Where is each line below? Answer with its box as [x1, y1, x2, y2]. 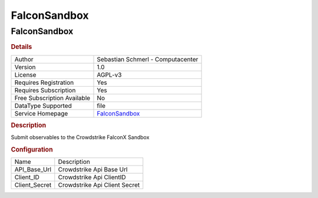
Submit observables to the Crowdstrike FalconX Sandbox [11, 134, 150, 141]
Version [14, 62, 36, 71]
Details [11, 43, 32, 51]
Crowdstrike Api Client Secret [58, 181, 140, 189]
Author [14, 55, 34, 63]
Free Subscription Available [14, 94, 91, 102]
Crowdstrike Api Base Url [58, 166, 128, 174]
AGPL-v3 [97, 71, 122, 79]
